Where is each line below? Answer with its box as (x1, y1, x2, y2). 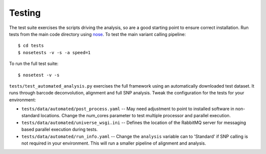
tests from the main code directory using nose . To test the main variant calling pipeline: (9, 31, 186, 37)
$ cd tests (18, 43, 44, 49)
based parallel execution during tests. (21, 126, 98, 132)
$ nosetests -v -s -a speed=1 (18, 50, 91, 55)
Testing (9, 7, 41, 18)
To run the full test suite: (9, 61, 59, 66)
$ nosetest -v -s (18, 72, 60, 78)
